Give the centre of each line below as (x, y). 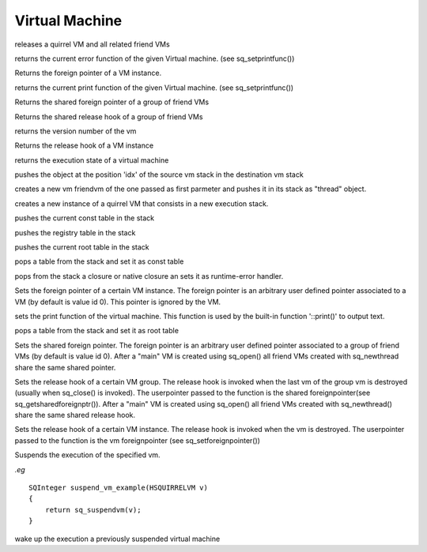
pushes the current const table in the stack (85, 218)
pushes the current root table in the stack (82, 247)
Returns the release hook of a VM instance (84, 145)
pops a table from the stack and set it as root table (97, 331)
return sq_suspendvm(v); (93, 510)
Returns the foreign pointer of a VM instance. (88, 73)
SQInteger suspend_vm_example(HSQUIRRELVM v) (119, 488)
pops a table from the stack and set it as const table (99, 261)
